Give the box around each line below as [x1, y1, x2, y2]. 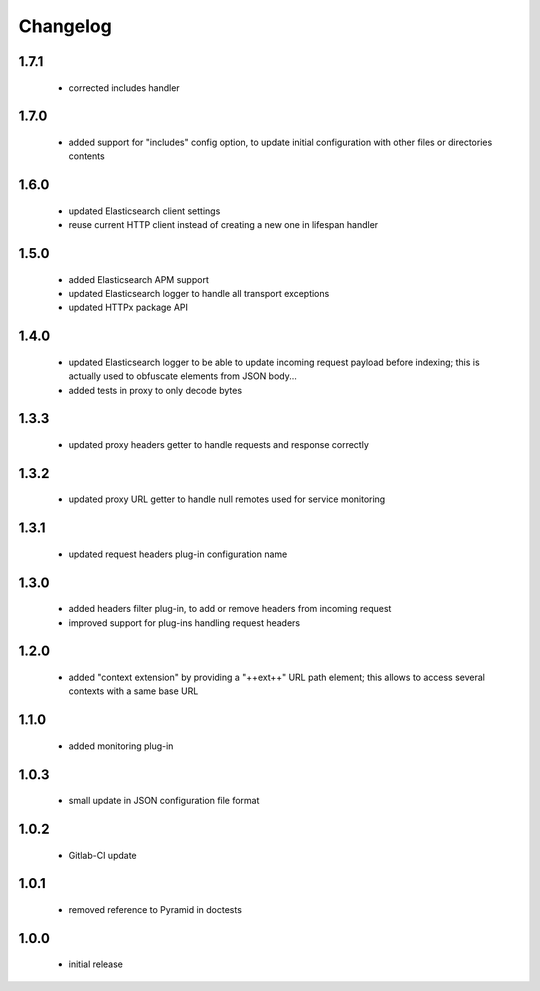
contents [68, 150, 105, 162]
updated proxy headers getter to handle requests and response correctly [68, 438, 370, 450]
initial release [68, 958, 124, 970]
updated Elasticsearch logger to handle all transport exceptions [68, 287, 330, 299]
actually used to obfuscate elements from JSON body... [68, 370, 297, 382]
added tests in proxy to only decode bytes [68, 384, 243, 396]
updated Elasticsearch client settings [68, 205, 221, 217]
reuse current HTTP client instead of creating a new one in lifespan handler [68, 219, 379, 231]
